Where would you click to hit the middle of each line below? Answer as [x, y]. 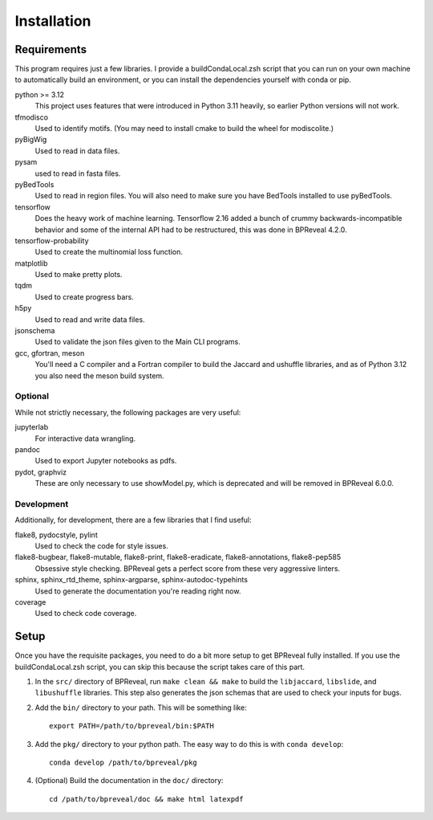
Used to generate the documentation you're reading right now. [138, 591]
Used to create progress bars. [84, 296]
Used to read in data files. [77, 151]
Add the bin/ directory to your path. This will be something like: [141, 708]
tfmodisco [31, 117]
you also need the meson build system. [99, 375]
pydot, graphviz [41, 472]
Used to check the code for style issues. [101, 546]
